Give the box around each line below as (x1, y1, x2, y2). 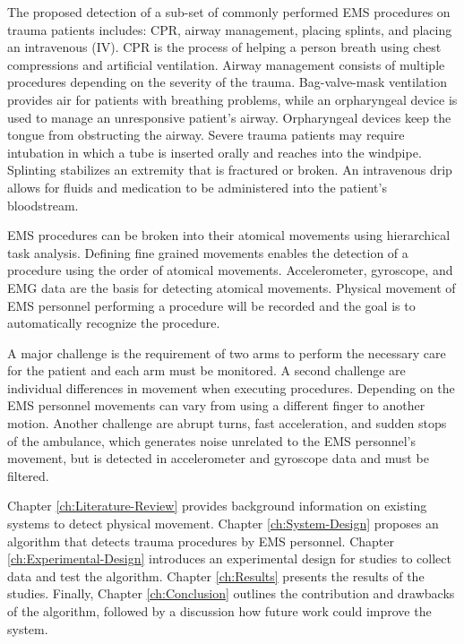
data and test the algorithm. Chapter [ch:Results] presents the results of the (7, 566, 425, 585)
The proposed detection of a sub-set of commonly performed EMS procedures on (7, 3, 451, 21)
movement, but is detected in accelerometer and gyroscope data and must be (7, 449, 429, 468)
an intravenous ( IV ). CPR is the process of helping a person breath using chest (7, 38, 442, 56)
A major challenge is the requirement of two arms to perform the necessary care (7, 343, 446, 362)
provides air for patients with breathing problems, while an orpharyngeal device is (7, 90, 458, 108)
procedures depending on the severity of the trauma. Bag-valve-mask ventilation (7, 73, 447, 91)
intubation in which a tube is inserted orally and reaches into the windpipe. (7, 142, 422, 161)
